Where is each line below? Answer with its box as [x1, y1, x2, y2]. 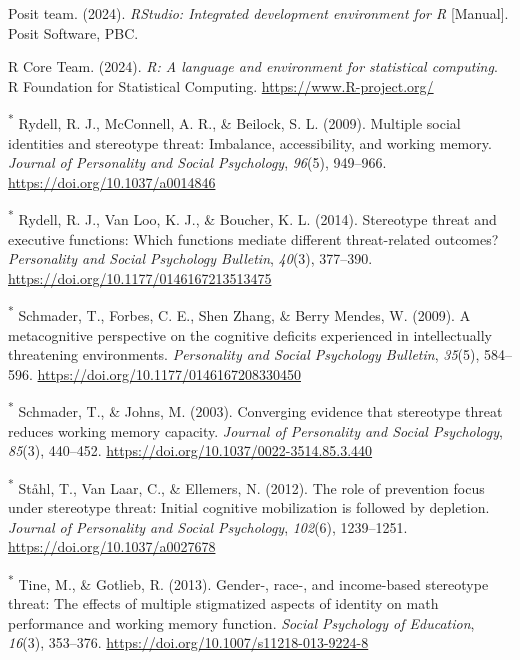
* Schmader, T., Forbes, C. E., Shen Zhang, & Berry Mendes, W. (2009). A [8, 302, 471, 326]
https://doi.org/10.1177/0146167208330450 [37, 363, 301, 384]
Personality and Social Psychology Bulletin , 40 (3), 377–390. [8, 248, 373, 269]
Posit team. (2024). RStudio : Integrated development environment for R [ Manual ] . [8, 3, 509, 23]
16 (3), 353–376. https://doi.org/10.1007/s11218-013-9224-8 [8, 632, 369, 653]
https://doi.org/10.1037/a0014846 [8, 171, 216, 192]
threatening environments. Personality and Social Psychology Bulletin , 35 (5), [8, 344, 480, 365]
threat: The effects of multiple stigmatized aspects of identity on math [8, 593, 439, 614]
